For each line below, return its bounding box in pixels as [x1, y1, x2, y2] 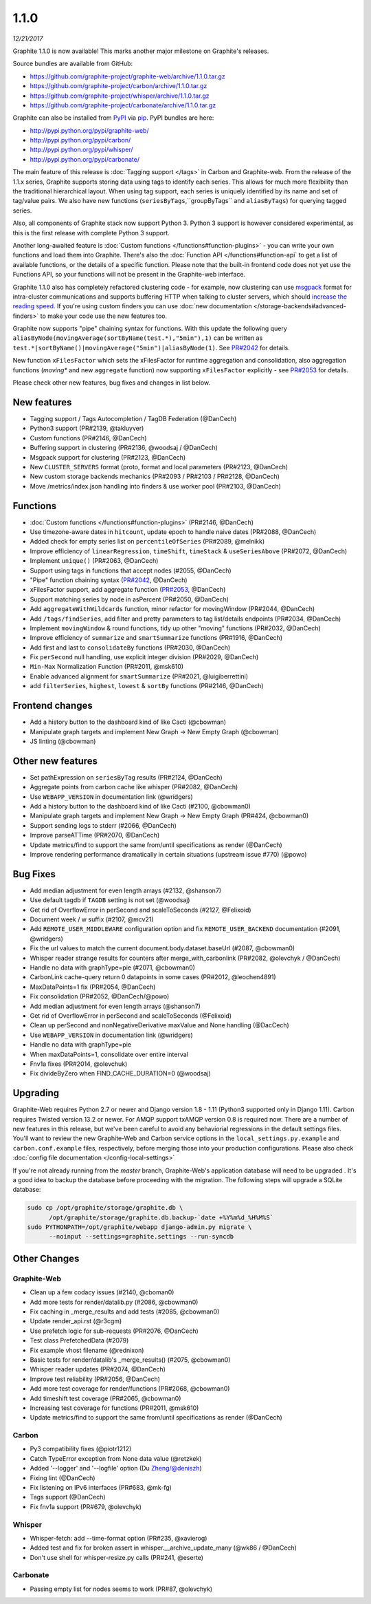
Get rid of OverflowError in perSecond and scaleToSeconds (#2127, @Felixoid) [30, 906, 251, 914]
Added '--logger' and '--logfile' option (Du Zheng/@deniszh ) [30, 1464, 202, 1473]
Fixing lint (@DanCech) [30, 1473, 95, 1482]
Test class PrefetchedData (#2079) [30, 1336, 129, 1345]
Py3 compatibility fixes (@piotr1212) [30, 1445, 132, 1453]
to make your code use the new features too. [40, 312, 168, 320]
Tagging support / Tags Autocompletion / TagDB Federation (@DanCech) [30, 414, 237, 423]
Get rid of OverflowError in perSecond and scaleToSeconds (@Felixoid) [30, 1012, 232, 1020]
